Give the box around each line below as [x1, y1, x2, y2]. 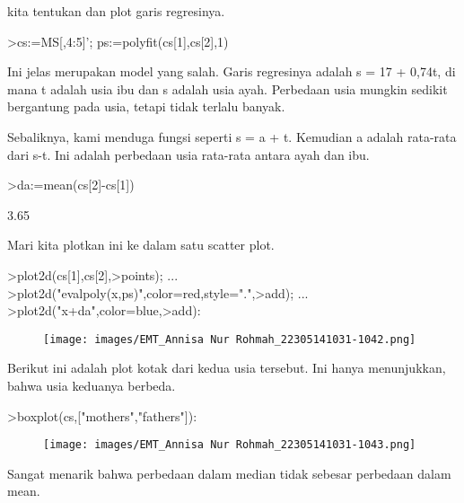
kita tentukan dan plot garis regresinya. [7, 2, 225, 20]
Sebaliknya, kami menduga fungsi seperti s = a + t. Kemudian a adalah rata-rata [7, 127, 457, 146]
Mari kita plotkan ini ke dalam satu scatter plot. [7, 235, 275, 254]
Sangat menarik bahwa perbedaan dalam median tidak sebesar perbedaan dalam [7, 463, 451, 482]
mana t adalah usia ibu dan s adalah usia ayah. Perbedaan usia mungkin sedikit [7, 79, 448, 98]
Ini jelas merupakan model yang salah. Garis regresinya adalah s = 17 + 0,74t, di [7, 62, 456, 81]
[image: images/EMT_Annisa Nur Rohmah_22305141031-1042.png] [43, 332, 416, 346]
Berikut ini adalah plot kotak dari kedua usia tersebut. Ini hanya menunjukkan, [7, 358, 446, 377]
